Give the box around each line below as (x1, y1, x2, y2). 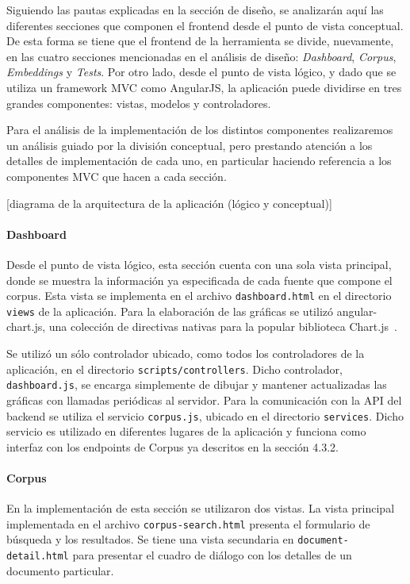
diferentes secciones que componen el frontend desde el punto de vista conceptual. (6, 17, 404, 33)
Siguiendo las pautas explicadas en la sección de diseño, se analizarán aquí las (6, 2, 384, 17)
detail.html (6, 551, 69, 563)
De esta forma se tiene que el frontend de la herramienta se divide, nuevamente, (6, 33, 394, 49)
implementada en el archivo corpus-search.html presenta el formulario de (6, 515, 370, 532)
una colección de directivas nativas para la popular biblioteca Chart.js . (48, 318, 397, 335)
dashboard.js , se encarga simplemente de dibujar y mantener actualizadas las (6, 376, 387, 393)
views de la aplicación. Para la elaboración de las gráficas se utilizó (6, 302, 333, 319)
